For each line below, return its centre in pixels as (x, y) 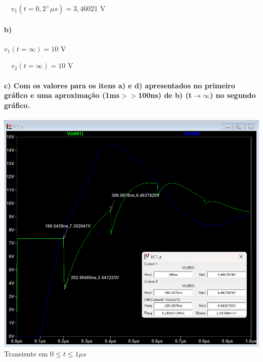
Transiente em (26, 354)
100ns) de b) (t (165, 95)
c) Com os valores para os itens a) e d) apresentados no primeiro (120, 85)
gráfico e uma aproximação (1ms (62, 95)
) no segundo (233, 95)
